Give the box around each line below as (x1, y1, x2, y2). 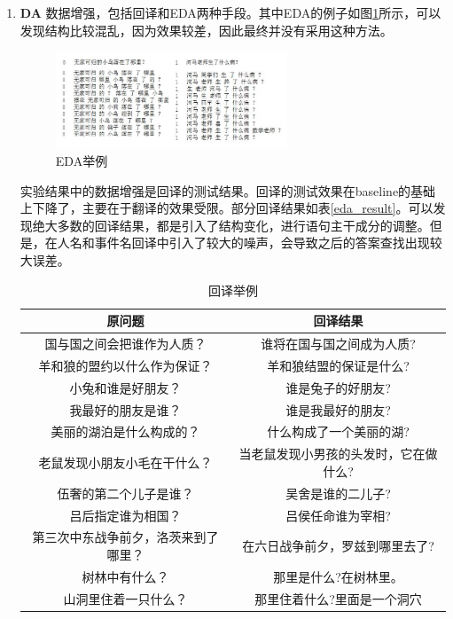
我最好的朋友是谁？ (69, 400, 182, 419)
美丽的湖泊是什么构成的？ (51, 422, 200, 441)
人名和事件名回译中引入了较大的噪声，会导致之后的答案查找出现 (57, 233, 430, 252)
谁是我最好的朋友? (285, 400, 391, 419)
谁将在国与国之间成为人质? (261, 334, 416, 353)
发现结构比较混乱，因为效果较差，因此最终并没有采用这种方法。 (20, 20, 393, 39)
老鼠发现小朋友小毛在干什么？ (38, 453, 213, 472)
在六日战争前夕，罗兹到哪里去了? (242, 537, 434, 555)
